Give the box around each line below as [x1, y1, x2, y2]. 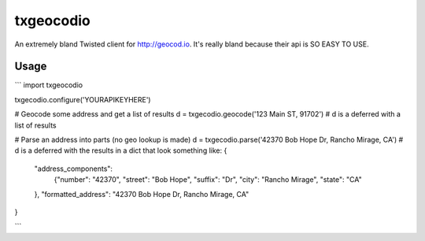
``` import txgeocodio [14, 80, 83, 90]
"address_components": [34, 164, 113, 173]
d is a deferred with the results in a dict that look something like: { [14, 146, 227, 155]
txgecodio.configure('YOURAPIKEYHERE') [14, 95, 151, 104]
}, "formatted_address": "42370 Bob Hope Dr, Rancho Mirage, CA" [34, 189, 249, 198]
